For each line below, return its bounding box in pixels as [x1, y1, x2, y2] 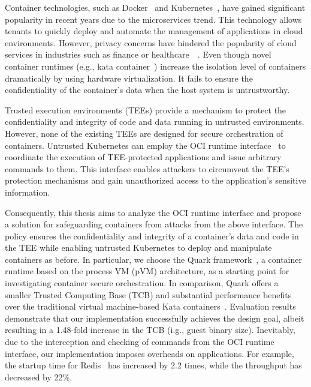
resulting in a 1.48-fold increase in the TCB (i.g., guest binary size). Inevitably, [5, 323, 295, 336]
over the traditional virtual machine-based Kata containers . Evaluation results [5, 300, 296, 313]
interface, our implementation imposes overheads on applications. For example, [5, 347, 294, 359]
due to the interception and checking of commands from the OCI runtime [5, 335, 274, 348]
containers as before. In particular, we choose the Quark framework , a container [5, 253, 302, 265]
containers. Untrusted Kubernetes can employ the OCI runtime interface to [5, 139, 286, 151]
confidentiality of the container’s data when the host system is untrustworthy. [5, 83, 290, 96]
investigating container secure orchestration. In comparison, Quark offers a [5, 277, 279, 289]
